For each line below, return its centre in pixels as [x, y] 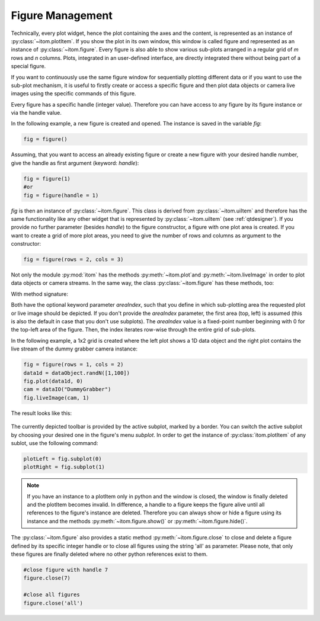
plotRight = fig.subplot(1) [64, 467]
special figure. [28, 66]
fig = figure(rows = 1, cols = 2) [73, 365]
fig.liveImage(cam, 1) [56, 398]
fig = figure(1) [47, 178]
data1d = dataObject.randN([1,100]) [77, 373]
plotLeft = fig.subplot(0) [63, 458]
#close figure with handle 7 [66, 570]
